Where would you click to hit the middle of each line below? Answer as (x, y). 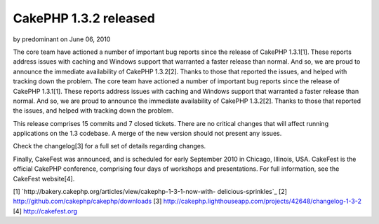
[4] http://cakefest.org (45, 211)
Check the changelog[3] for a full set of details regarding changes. (109, 146)
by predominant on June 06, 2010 (62, 39)
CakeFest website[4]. (44, 178)
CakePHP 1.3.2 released (84, 18)
